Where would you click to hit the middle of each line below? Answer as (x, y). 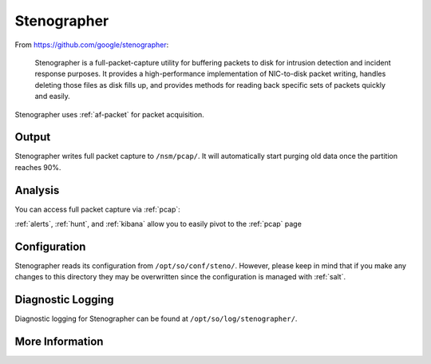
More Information (59, 342)
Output (33, 137)
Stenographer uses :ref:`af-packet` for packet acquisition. (110, 114)
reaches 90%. (38, 167)
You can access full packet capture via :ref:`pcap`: (98, 209)
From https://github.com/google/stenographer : (92, 45)
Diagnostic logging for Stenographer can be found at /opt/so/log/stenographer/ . (156, 318)
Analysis (37, 190)
